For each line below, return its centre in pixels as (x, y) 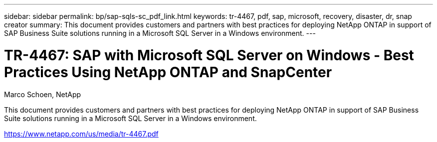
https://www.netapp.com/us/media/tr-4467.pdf (81, 134)
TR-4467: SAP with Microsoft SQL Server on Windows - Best (209, 55)
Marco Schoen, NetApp (43, 94)
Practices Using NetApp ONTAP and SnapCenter (168, 72)
